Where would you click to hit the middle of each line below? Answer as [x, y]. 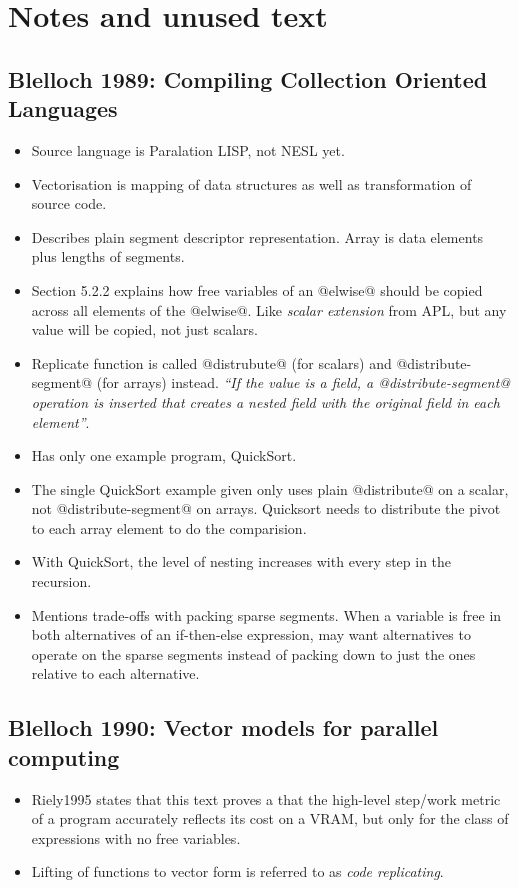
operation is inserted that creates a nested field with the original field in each [265, 401]
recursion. [61, 581]
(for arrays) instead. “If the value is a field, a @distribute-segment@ [303, 382]
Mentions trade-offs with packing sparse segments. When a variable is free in [266, 614]
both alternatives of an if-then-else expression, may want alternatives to [251, 634]
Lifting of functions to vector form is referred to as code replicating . [237, 871]
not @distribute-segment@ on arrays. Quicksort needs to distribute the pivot [266, 508]
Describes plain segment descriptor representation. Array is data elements [257, 236]
